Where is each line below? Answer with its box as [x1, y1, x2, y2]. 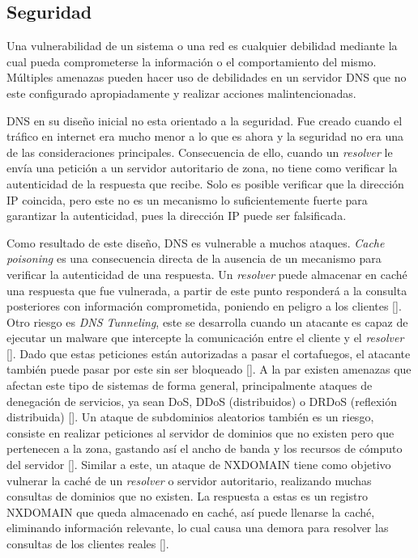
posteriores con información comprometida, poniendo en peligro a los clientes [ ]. [6, 298, 402, 315]
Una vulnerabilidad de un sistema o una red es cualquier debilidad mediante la [6, 37, 398, 54]
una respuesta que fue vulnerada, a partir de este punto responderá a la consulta [6, 281, 407, 298]
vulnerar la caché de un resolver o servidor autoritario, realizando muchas [6, 471, 372, 488]
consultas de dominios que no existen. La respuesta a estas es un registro [6, 488, 368, 505]
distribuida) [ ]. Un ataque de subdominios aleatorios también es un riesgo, [6, 408, 374, 425]
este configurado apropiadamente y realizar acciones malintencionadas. [6, 84, 356, 101]
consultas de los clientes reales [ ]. [6, 535, 169, 552]
